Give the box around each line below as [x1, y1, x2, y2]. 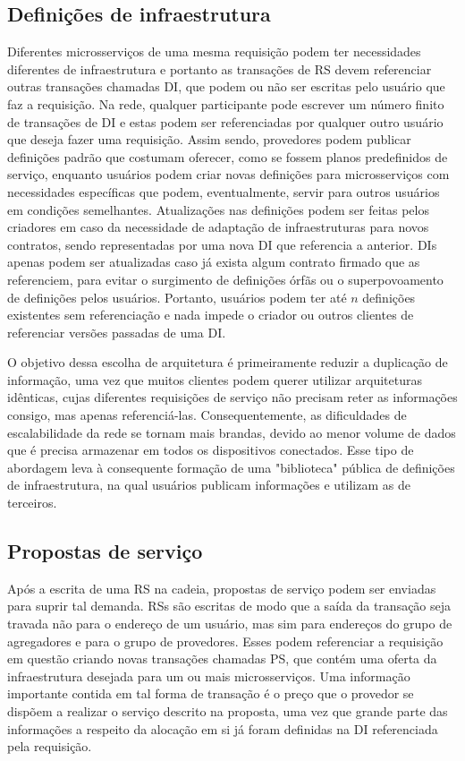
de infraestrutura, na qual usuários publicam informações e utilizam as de [7, 475, 410, 494]
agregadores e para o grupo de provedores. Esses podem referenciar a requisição [7, 631, 444, 650]
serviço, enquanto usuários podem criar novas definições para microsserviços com [7, 165, 450, 184]
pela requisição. [7, 737, 92, 756]
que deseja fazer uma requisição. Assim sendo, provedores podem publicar [7, 130, 411, 149]
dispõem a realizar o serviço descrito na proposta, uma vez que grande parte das [7, 702, 448, 720]
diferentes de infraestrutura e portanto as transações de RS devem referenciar [7, 59, 432, 78]
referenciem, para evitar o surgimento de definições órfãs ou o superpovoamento [7, 269, 444, 288]
